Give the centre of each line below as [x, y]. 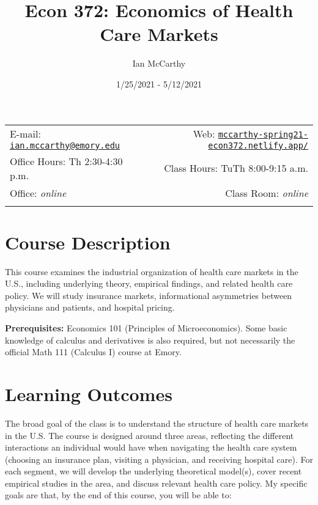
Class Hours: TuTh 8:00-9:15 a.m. [236, 168]
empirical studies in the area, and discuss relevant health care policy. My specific [156, 483]
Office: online [38, 193]
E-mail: [25, 133]
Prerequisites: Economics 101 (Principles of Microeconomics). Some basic [146, 328]
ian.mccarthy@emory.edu [65, 145]
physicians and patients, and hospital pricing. [90, 307]
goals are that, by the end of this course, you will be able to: [118, 495]
